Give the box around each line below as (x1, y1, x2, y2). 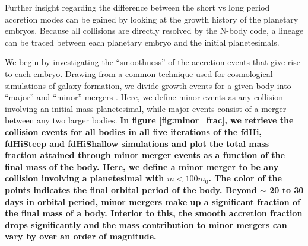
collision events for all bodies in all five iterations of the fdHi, (5, 125, 262, 138)
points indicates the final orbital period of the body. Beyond (5, 183, 257, 196)
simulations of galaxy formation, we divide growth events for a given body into (5, 79, 291, 91)
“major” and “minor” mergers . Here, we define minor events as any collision (5, 91, 284, 103)
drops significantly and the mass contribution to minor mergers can (5, 218, 287, 231)
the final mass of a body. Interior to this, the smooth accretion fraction (5, 207, 303, 219)
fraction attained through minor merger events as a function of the (5, 149, 285, 161)
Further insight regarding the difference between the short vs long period (5, 1, 270, 13)
